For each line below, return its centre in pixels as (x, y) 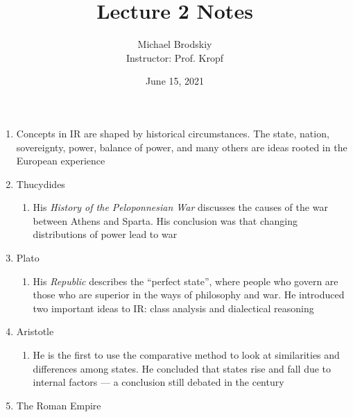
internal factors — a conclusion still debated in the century (158, 382)
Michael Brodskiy (175, 44)
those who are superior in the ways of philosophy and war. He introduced (189, 295)
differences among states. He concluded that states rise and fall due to (182, 368)
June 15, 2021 (175, 81)
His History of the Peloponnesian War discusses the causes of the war (180, 207)
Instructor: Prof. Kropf (175, 57)
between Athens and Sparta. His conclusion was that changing (165, 220)
